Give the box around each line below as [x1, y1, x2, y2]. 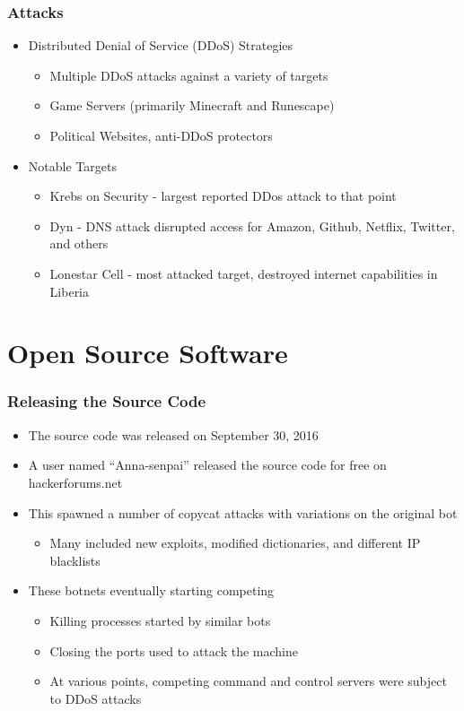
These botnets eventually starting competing [28, 581, 275, 600]
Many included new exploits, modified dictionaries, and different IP [49, 533, 421, 552]
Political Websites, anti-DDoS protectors [49, 126, 273, 144]
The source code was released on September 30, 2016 [28, 425, 319, 444]
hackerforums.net [28, 473, 123, 491]
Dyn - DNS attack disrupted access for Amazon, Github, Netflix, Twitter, [49, 216, 455, 235]
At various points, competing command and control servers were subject [49, 672, 447, 690]
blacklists [49, 551, 101, 569]
